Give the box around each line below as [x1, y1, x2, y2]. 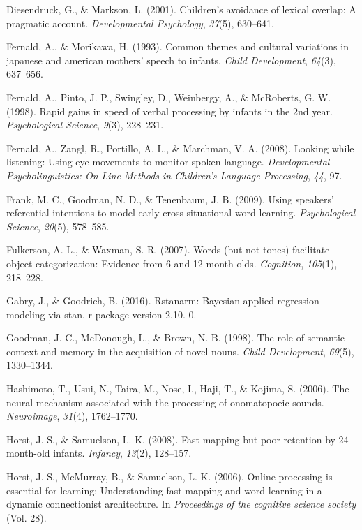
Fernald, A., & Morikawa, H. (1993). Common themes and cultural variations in [6, 39, 349, 54]
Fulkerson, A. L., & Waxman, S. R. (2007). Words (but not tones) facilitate [6, 242, 330, 257]
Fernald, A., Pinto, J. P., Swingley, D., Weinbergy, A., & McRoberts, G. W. [6, 89, 331, 104]
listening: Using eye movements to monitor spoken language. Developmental [6, 154, 330, 169]
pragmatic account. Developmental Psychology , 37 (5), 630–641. [6, 15, 274, 30]
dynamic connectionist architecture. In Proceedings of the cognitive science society [6, 496, 356, 511]
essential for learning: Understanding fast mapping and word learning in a [6, 483, 322, 497]
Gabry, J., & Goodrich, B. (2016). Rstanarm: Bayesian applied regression [6, 293, 319, 308]
